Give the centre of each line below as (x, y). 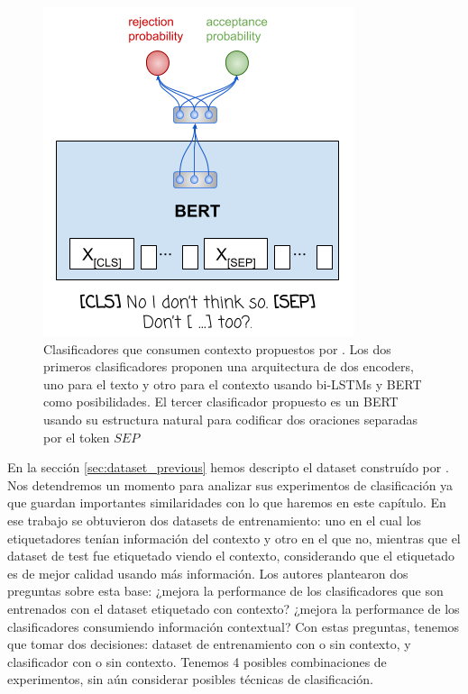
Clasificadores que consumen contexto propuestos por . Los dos (217, 348)
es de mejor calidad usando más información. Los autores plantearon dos (208, 573)
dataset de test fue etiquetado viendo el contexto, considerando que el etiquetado (231, 556)
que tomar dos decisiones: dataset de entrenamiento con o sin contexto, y (209, 644)
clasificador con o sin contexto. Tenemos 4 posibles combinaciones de (197, 661)
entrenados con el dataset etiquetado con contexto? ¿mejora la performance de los (234, 608)
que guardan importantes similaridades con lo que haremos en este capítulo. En (227, 502)
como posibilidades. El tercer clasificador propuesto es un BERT (221, 402)
